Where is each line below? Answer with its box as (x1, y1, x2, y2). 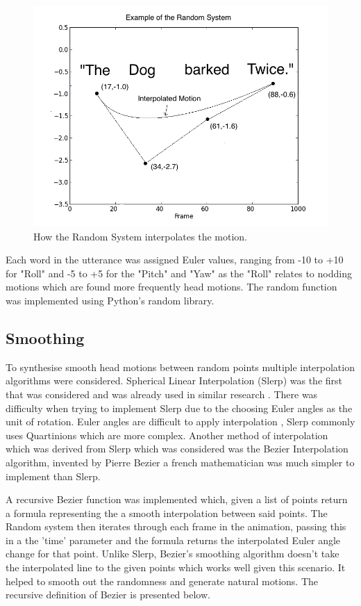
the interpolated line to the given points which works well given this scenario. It (6, 560, 346, 575)
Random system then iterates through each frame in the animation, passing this (6, 519, 346, 534)
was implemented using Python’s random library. (6, 293, 215, 307)
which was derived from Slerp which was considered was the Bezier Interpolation (6, 441, 349, 456)
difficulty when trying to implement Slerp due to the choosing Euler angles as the (6, 400, 353, 415)
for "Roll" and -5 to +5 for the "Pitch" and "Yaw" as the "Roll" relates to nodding (6, 265, 352, 280)
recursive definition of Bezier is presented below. (6, 587, 210, 602)
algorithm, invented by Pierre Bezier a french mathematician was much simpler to (6, 454, 355, 469)
